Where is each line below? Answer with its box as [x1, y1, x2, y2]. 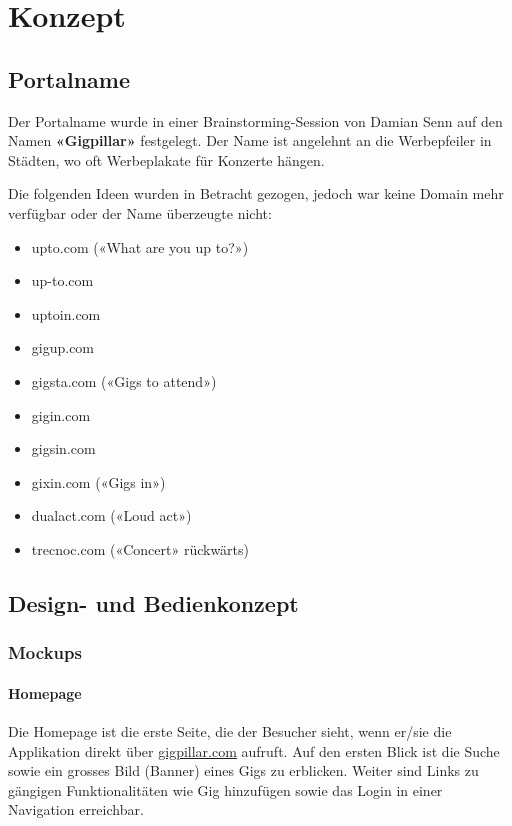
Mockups [8, 640, 82, 665]
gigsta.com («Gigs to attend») [31, 370, 217, 391]
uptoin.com [31, 303, 101, 324]
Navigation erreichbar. [8, 799, 144, 820]
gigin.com [31, 404, 91, 425]
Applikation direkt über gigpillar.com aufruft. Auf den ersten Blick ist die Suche [8, 740, 500, 761]
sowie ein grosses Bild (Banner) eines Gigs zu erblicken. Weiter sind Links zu [8, 760, 479, 781]
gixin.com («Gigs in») [31, 471, 166, 492]
